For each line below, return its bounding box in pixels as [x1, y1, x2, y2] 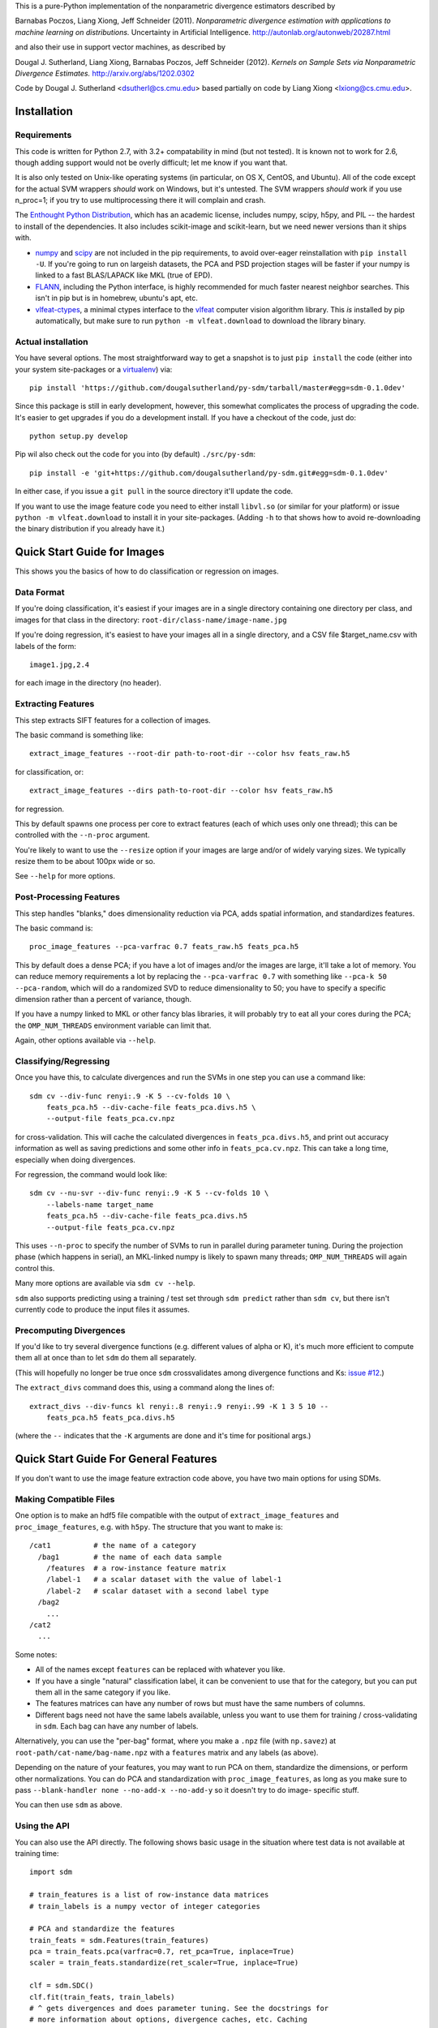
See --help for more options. [15, 871, 115, 881]
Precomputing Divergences [15, 1325, 126, 1336]
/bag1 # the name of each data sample [37, 1552, 222, 1562]
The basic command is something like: [15, 730, 144, 740]
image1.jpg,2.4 [29, 660, 90, 669]
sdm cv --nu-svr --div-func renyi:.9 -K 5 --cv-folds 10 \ [29, 1188, 269, 1198]
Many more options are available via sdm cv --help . [15, 1278, 195, 1288]
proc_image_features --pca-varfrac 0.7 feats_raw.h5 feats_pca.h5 [29, 942, 299, 952]
